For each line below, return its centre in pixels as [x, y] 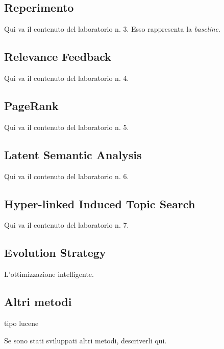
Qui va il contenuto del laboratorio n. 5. [67, 127]
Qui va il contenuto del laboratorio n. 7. [67, 225]
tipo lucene [21, 323]
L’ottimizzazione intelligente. [49, 274]
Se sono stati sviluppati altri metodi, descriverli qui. [85, 340]
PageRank [31, 105]
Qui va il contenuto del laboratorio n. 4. [67, 78]
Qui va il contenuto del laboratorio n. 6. [67, 176]
